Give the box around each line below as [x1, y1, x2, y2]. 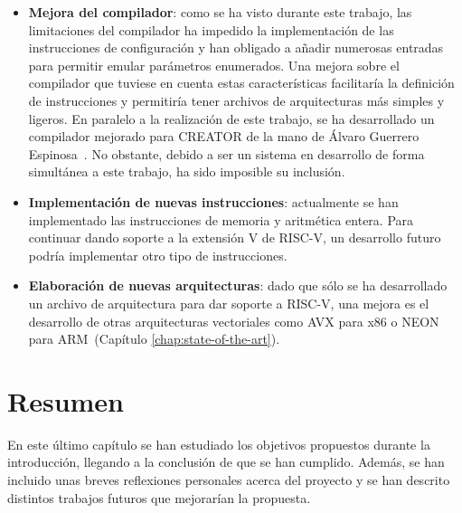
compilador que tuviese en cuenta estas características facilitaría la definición [28, 73, 455, 92]
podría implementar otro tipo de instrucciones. [28, 245, 288, 264]
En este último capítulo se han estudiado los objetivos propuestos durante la [7, 434, 430, 453]
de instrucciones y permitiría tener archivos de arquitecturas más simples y [28, 90, 445, 109]
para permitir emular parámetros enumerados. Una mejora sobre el [28, 55, 400, 74]
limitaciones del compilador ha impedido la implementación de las [28, 20, 394, 39]
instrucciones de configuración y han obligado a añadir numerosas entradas [28, 38, 444, 57]
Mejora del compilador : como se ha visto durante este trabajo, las [28, 3, 412, 21]
